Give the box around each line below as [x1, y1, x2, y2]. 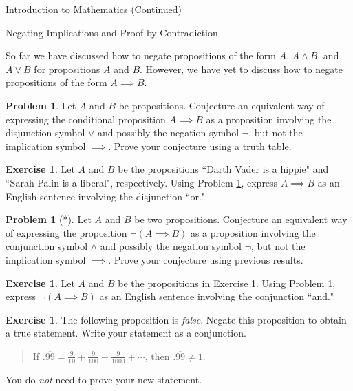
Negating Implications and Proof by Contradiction [6, 25, 218, 39]
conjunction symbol [6, 239, 88, 253]
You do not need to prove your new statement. [6, 372, 202, 386]
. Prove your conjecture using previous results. [108, 252, 303, 266]
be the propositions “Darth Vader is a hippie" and [118, 162, 329, 176]
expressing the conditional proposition [6, 112, 166, 126]
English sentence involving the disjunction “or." [6, 189, 206, 203]
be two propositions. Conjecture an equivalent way [134, 212, 347, 226]
